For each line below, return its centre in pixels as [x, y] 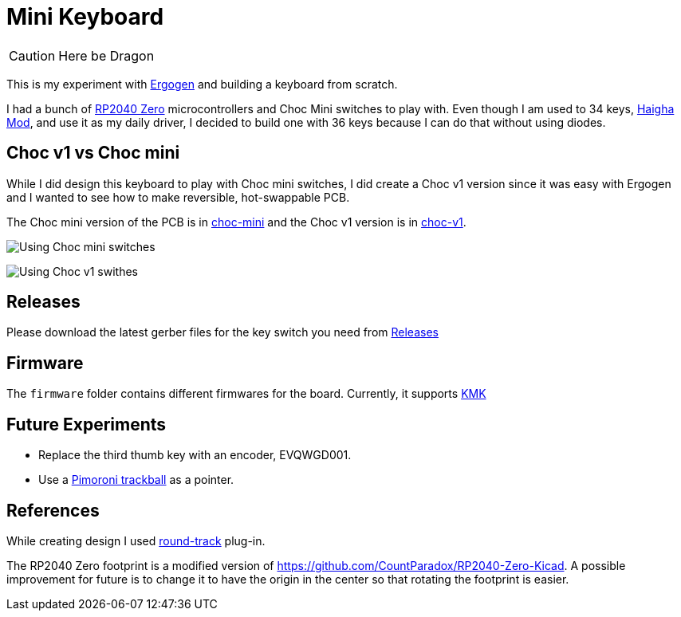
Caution [32, 55]
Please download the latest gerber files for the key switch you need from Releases [222, 332]
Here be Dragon [106, 55]
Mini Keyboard [85, 17]
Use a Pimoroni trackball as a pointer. [136, 480]
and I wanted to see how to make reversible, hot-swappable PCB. [178, 197]
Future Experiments [87, 424]
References [53, 510]
